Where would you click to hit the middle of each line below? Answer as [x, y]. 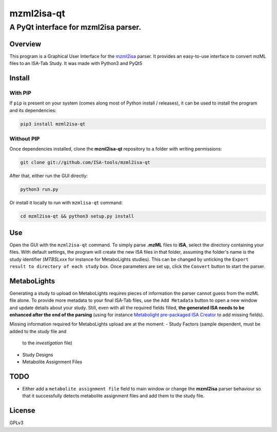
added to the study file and [38, 331]
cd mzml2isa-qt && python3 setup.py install [77, 216]
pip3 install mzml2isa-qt [53, 124]
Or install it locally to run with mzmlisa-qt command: [66, 203]
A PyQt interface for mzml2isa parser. [75, 27]
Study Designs [38, 355]
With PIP [21, 93]
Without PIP [25, 139]
